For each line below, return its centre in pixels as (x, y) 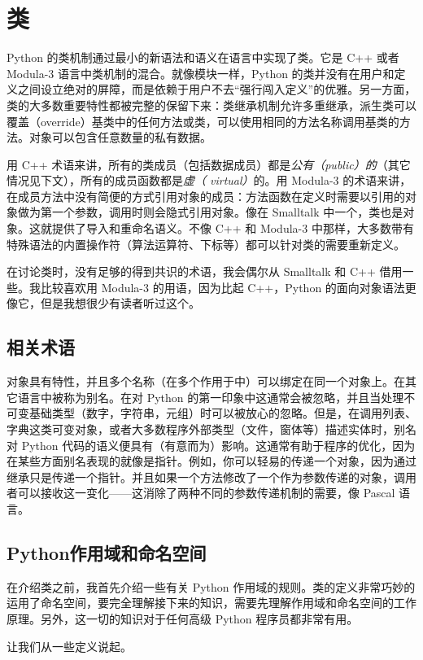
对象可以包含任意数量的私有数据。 (120, 137)
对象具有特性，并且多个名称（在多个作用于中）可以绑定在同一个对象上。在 (206, 381)
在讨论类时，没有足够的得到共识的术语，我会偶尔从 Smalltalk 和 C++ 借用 (205, 271)
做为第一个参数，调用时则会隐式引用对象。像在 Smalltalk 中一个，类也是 (210, 212)
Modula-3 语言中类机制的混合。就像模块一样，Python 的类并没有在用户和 (201, 73)
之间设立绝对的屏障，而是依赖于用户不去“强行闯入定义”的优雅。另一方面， (217, 89)
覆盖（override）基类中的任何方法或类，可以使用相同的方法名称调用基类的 (203, 121)
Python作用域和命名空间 (107, 552)
